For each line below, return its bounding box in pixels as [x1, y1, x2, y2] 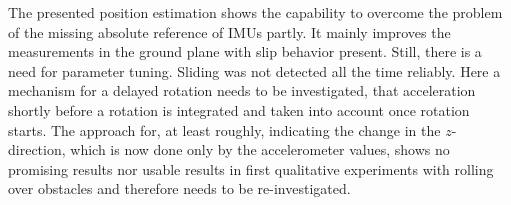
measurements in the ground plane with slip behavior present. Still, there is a [8, 41, 482, 62]
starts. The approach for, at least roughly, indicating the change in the [8, 119, 441, 140]
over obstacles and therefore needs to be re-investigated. [8, 178, 351, 199]
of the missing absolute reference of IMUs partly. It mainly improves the [8, 21, 451, 42]
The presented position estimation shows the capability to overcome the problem [8, 2, 503, 22]
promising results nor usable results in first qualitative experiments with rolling [8, 158, 494, 179]
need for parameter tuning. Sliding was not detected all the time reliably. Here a [8, 60, 501, 81]
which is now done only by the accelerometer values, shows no [70, 139, 450, 160]
